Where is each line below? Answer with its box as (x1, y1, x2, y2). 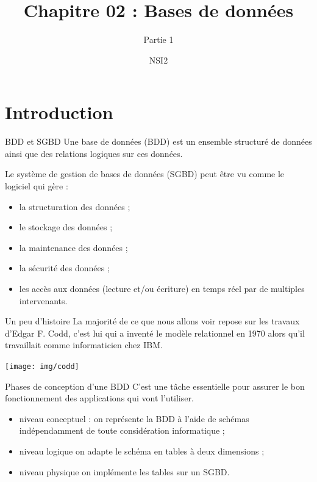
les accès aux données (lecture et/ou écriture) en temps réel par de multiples (19, 282, 305, 294)
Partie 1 (143, 33, 174, 46)
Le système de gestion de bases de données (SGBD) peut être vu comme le (5, 167, 285, 180)
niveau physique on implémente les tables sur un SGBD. (19, 465, 230, 478)
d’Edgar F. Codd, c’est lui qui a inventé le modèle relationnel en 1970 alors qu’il (5, 326, 305, 339)
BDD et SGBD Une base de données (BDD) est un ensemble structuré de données (5, 135, 312, 148)
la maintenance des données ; (19, 241, 128, 254)
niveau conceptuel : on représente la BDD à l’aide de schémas (19, 412, 249, 425)
